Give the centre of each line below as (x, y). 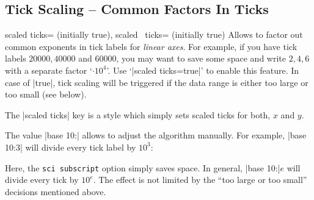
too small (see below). (46, 94)
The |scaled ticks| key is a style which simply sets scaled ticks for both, (138, 114)
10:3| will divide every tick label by (71, 147)
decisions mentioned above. (56, 191)
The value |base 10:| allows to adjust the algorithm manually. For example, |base (156, 135)
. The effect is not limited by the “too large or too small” (200, 180)
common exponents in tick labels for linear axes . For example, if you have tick (151, 46)
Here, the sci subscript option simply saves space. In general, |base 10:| (143, 167)
